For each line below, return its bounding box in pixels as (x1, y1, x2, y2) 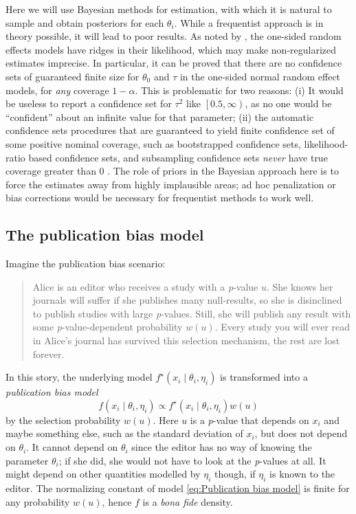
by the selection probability (5, 412, 121, 427)
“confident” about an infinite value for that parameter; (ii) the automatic (5, 109, 314, 124)
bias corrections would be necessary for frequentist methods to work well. (5, 190, 314, 205)
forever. (32, 346, 65, 361)
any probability (5, 494, 70, 509)
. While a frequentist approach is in (174, 15, 324, 30)
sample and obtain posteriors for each (5, 15, 164, 30)
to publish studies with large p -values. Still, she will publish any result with (32, 306, 351, 320)
